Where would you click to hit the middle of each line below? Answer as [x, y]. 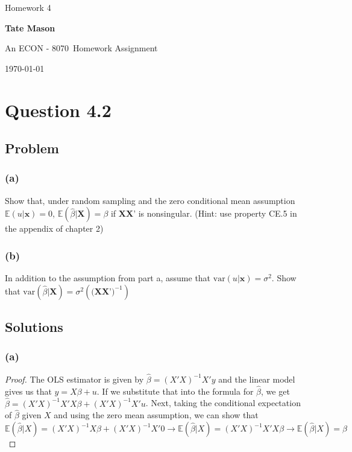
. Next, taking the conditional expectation [223, 403]
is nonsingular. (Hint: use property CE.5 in [218, 213]
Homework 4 [28, 7]
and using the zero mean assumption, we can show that [156, 415]
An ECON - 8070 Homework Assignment [81, 48]
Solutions [34, 327]
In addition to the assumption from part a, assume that [108, 278]
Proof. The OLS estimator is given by [74, 379]
